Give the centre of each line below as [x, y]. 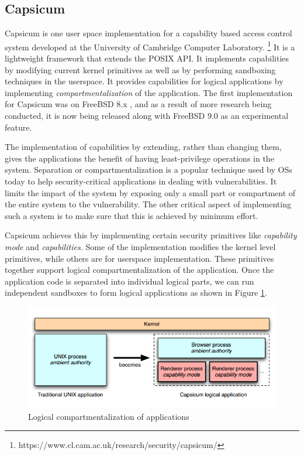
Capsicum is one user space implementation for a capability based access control [148, 33]
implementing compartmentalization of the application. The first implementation [149, 92]
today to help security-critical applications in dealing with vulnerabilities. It [141, 181]
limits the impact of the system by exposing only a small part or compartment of [150, 192]
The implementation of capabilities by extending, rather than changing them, [143, 147]
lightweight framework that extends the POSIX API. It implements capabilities [147, 58]
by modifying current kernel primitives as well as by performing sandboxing [140, 69]
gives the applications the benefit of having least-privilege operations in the [139, 158]
